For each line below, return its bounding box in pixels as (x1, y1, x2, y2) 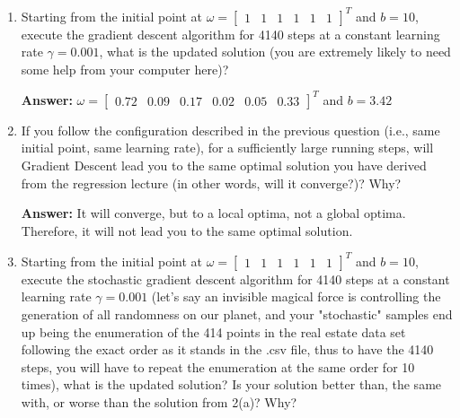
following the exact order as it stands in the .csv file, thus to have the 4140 (21, 340, 434, 359)
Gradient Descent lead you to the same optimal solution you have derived (21, 155, 427, 174)
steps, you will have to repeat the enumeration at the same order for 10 (21, 357, 415, 376)
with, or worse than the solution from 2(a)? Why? (21, 393, 297, 411)
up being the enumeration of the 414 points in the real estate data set (21, 322, 406, 341)
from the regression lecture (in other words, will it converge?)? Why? (21, 173, 402, 192)
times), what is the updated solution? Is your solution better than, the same (21, 375, 442, 394)
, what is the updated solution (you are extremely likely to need (99, 42, 451, 61)
